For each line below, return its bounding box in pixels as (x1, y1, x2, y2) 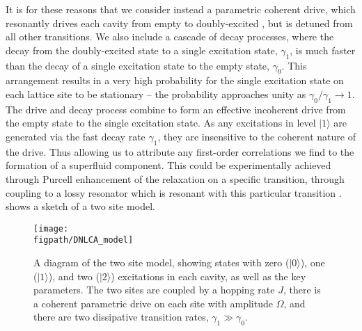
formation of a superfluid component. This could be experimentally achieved (6, 158, 331, 172)
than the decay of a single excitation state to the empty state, (6, 58, 269, 72)
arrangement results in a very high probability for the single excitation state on (6, 73, 344, 88)
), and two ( (48, 268, 100, 283)
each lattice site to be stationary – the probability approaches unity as (6, 86, 306, 101)
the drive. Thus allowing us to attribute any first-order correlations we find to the (6, 144, 354, 159)
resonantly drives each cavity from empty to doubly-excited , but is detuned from (6, 15, 353, 30)
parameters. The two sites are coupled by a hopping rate (33, 282, 275, 297)
